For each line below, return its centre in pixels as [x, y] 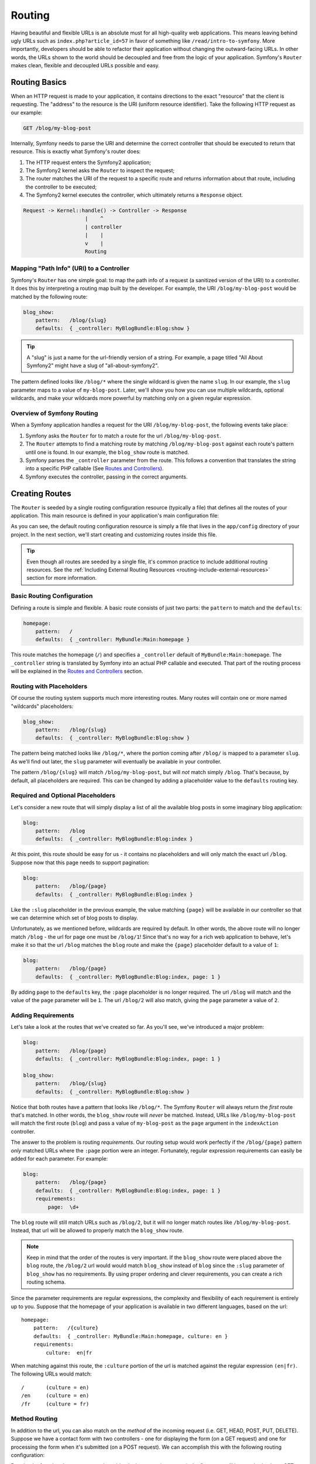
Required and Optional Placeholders [63, 795]
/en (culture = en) [55, 1396]
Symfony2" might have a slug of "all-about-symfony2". [93, 365]
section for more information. [62, 578]
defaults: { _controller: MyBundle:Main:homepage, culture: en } [130, 1336]
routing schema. [46, 1282]
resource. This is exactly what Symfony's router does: [76, 152]
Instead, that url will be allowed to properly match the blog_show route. [97, 1230]
